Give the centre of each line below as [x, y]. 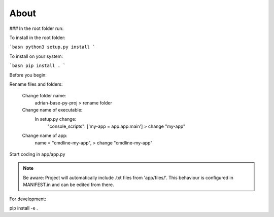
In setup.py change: [56, 119]
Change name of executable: [52, 110]
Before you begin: [28, 75]
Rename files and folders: [36, 84]
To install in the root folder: [38, 38]
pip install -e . [24, 208]
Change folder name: [44, 96]
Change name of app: [45, 136]
